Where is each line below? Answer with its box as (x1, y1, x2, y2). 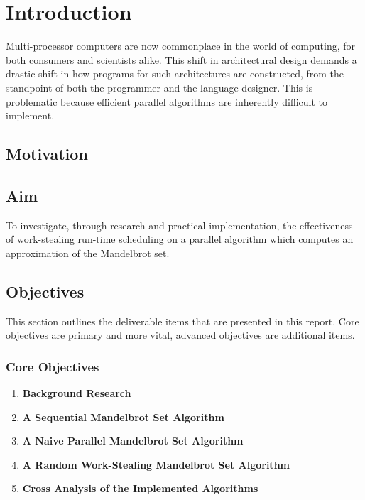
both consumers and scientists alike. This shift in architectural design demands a (6, 52, 357, 67)
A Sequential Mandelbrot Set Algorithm (22, 409, 224, 424)
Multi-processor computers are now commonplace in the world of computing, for (6, 38, 356, 53)
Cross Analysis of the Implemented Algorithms (22, 481, 258, 496)
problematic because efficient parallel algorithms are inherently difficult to (6, 94, 328, 109)
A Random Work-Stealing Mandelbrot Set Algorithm (22, 457, 290, 472)
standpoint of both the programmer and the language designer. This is (6, 80, 313, 94)
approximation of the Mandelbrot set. (6, 245, 170, 260)
